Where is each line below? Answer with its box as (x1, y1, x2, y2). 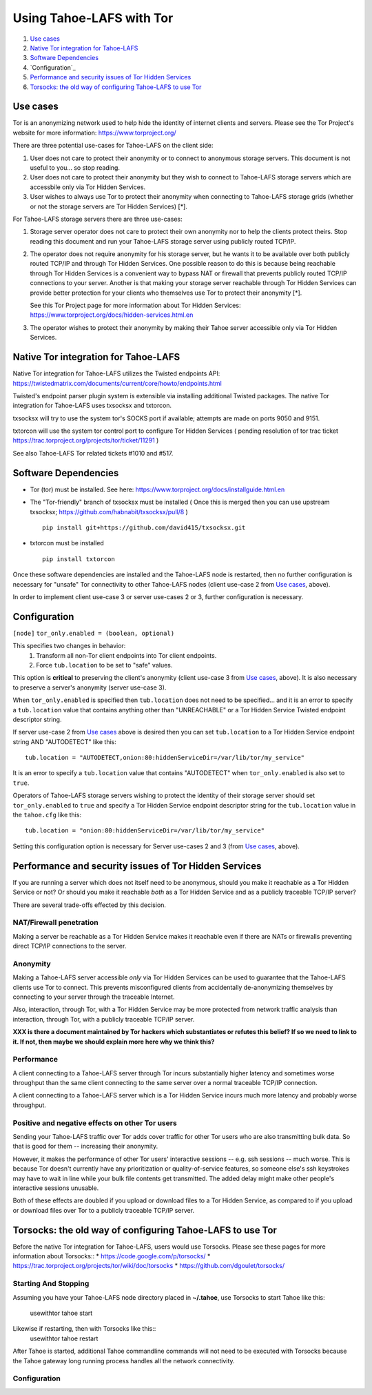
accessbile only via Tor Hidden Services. (30, 183, 146, 191)
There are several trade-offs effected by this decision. (12, 901, 167, 909)
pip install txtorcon (42, 555, 115, 563)
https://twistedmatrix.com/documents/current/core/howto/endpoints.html (12, 379, 222, 387)
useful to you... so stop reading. (30, 163, 121, 172)
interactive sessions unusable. (12, 1184, 99, 1192)
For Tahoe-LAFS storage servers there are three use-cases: (12, 215, 183, 223)
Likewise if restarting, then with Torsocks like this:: (12, 1325, 156, 1333)
